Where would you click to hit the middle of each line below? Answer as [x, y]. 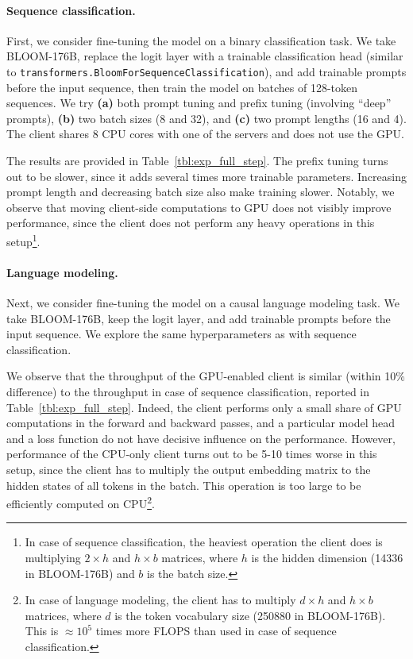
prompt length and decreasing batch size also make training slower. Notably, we [201, 192]
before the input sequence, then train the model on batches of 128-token [182, 87]
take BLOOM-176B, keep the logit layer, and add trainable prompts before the [199, 318]
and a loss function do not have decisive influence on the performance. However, [201, 438]
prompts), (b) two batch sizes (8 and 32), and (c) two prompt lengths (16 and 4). [206, 118]
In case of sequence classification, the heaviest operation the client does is [204, 542]
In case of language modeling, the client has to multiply [160, 600]
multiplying [53, 557]
